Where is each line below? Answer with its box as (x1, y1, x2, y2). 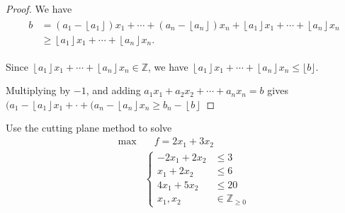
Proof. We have (6, 1, 72, 16)
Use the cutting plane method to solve (6, 120, 172, 135)
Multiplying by (6, 83, 71, 98)
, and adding (86, 83, 141, 98)
